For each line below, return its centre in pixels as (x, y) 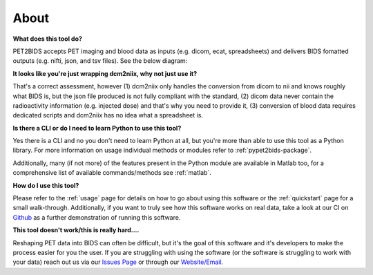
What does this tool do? (48, 39)
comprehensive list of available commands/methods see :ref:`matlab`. (112, 173)
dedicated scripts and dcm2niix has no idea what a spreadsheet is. (108, 115)
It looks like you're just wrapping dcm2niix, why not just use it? (105, 73)
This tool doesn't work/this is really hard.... (76, 230)
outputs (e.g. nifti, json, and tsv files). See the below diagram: (100, 61)
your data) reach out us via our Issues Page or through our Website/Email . (118, 262)
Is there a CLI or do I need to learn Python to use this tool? (97, 128)
